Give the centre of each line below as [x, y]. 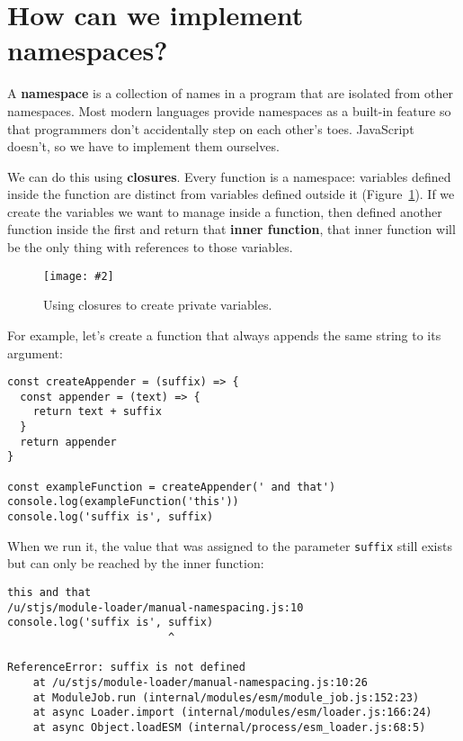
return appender [68, 442]
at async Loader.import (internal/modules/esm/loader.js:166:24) [232, 713]
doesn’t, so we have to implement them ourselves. [143, 146]
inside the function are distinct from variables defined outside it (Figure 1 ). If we [231, 194]
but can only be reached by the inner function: [136, 563]
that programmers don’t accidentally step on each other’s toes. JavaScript [211, 128]
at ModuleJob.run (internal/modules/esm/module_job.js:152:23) [226, 697]
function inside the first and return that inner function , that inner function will [231, 229]
